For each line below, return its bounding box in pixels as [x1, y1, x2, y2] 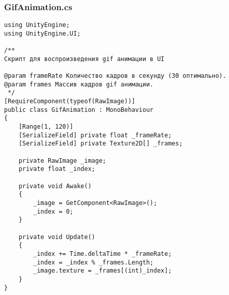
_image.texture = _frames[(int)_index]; [33, 267, 172, 275]
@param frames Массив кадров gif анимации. [4, 80, 154, 88]
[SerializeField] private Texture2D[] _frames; [18, 140, 183, 147]
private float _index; [18, 165, 95, 173]
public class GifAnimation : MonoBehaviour [4, 106, 154, 113]
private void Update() [18, 233, 95, 241]
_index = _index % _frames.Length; [33, 258, 154, 266]
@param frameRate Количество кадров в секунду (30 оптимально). [4, 72, 226, 80]
